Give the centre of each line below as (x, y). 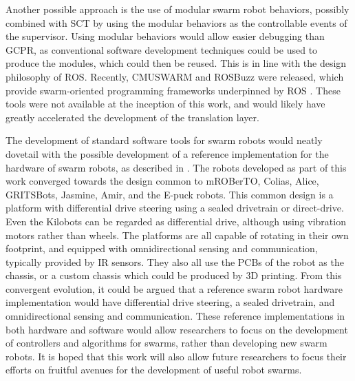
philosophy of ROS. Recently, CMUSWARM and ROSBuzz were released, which (175, 76)
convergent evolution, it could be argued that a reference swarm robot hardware (174, 288)
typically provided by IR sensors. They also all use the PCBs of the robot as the (175, 261)
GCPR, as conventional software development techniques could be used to (162, 49)
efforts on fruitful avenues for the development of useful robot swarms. (154, 370)
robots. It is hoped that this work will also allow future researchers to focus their (176, 356)
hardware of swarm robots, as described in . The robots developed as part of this (176, 167)
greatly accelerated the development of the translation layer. (132, 117)
